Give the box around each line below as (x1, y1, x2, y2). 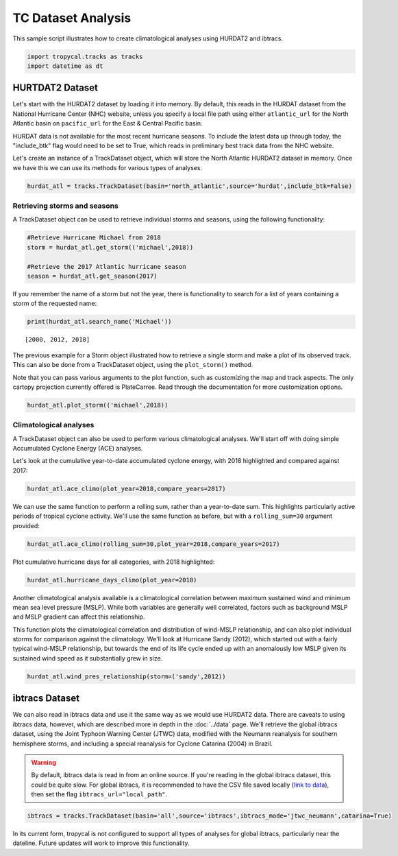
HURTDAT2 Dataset (12, 82, 99, 94)
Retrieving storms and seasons (12, 201, 119, 211)
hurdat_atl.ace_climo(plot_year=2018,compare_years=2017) (27, 484, 226, 492)
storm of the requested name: (12, 299, 97, 308)
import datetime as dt (27, 62, 103, 70)
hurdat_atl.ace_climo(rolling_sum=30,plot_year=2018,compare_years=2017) (27, 540, 280, 548)
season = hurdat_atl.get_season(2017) (27, 272, 158, 281)
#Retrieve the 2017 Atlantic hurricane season (27, 263, 186, 270)
